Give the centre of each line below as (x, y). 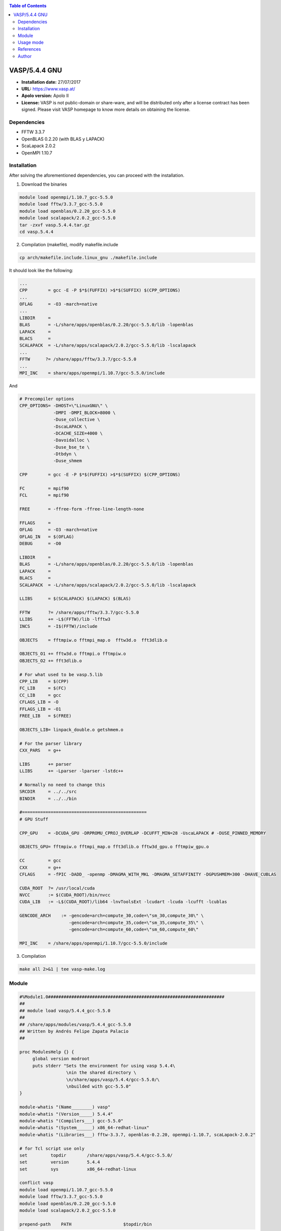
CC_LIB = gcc (40, 695)
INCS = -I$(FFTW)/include (59, 626)
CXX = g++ (40, 867)
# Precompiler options (47, 399)
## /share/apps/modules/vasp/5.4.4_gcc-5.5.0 (75, 1024)
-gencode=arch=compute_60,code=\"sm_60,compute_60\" (134, 930)
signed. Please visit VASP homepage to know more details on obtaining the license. (106, 110)
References (30, 49)
